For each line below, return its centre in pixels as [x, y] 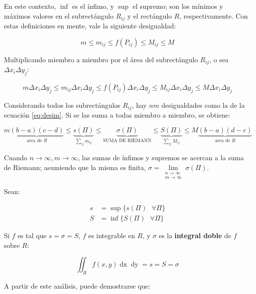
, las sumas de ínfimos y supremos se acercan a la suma [161, 158]
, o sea [219, 59]
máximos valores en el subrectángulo [59, 15]
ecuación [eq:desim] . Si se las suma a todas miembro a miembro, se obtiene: [117, 115]
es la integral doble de [195, 235]
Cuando [16, 158]
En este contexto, [30, 6]
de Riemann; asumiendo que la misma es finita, [75, 167]
